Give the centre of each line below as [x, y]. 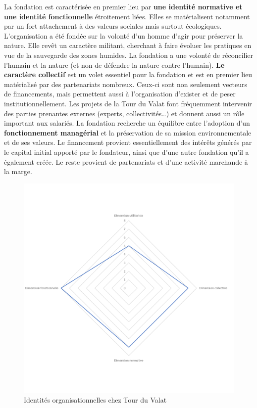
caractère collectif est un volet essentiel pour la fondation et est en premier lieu [128, 74]
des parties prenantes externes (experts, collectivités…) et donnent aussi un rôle [124, 113]
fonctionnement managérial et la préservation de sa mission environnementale [128, 132]
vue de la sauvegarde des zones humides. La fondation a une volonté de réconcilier [129, 55]
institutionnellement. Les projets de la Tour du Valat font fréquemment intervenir [128, 103]
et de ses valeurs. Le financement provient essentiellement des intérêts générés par [128, 142]
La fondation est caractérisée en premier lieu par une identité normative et [123, 6]
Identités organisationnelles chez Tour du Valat [95, 399]
